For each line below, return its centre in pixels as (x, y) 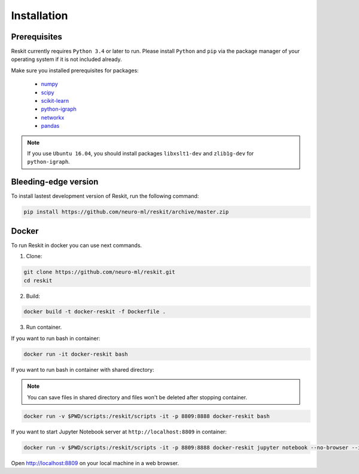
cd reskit (38, 280)
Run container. (44, 327)
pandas (50, 126)
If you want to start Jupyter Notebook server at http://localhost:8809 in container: (119, 432)
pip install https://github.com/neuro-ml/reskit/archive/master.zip (126, 212)
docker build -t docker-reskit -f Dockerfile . (95, 312)
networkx (53, 117)
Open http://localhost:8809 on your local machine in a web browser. (95, 463)
